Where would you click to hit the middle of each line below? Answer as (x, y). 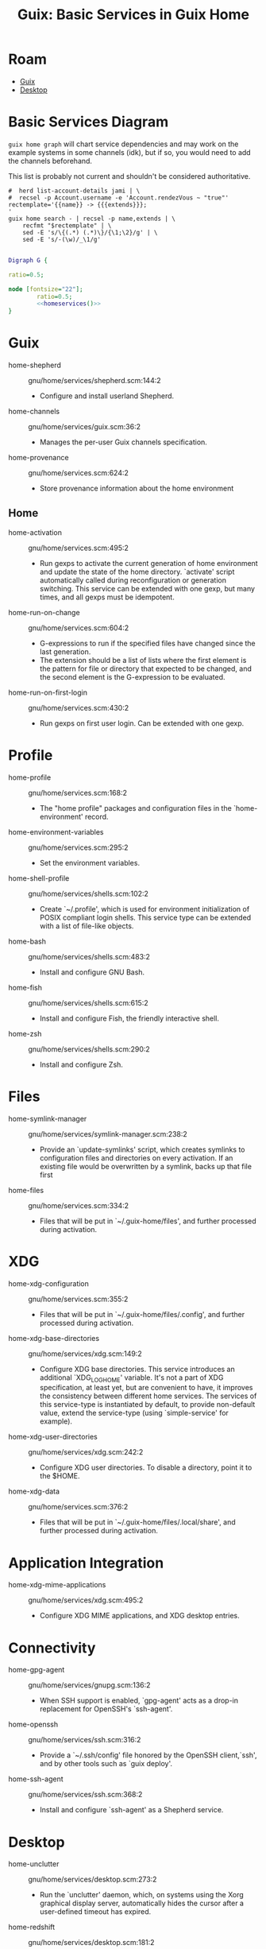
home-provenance (39, 458)
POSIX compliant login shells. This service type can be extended (145, 917)
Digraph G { (28, 260)
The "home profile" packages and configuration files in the (135, 808)
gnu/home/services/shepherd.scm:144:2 (94, 381)
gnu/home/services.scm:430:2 (79, 707)
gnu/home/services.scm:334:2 (79, 1205)
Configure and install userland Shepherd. (107, 396)
